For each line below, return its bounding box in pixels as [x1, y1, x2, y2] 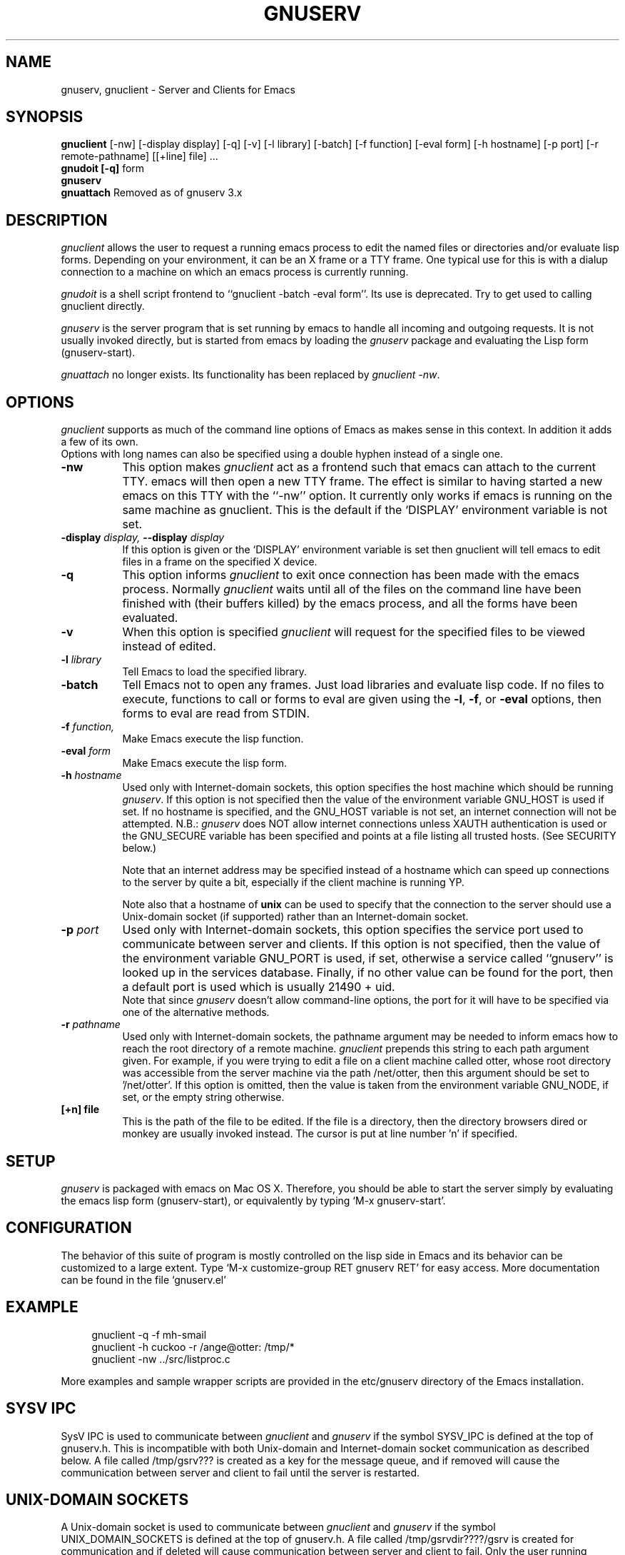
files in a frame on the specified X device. [122, 555, 317, 568]
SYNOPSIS [6, 108, 83, 126]
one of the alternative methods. [122, 1006, 270, 1019]
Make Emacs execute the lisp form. [122, 757, 287, 770]
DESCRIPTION [6, 211, 108, 229]
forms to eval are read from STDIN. [122, 706, 310, 721]
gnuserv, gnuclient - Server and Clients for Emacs [61, 83, 295, 96]
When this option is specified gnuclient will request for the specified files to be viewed [122, 625, 586, 640]
